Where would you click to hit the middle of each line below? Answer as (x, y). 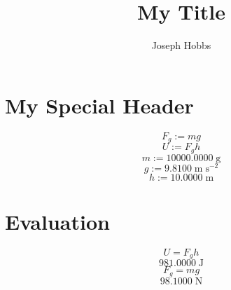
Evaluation (57, 221)
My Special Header (99, 105)
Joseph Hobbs (181, 45)
